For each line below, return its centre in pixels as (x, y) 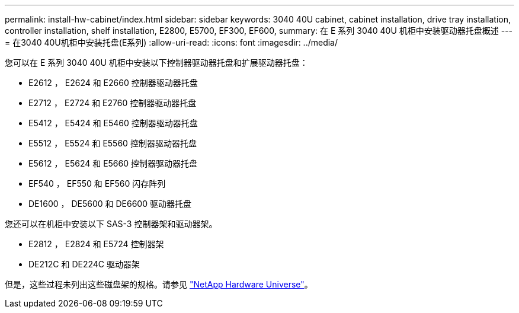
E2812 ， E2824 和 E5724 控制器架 (96, 244)
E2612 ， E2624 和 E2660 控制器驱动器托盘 (113, 83)
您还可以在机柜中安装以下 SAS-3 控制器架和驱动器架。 (111, 224)
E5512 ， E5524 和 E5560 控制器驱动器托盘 (113, 143)
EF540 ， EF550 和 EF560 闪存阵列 (97, 183)
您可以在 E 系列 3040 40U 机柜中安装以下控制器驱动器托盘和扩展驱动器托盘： (156, 63)
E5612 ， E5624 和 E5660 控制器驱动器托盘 (113, 163)
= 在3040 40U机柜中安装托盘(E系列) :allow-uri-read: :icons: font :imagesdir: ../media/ (172, 42)
